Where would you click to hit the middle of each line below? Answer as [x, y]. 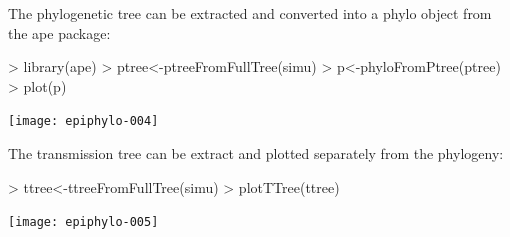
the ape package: [59, 32]
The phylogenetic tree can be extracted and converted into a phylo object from [250, 13]
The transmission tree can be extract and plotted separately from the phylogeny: [256, 153]
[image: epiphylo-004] [83, 121]
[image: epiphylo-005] [83, 222]
